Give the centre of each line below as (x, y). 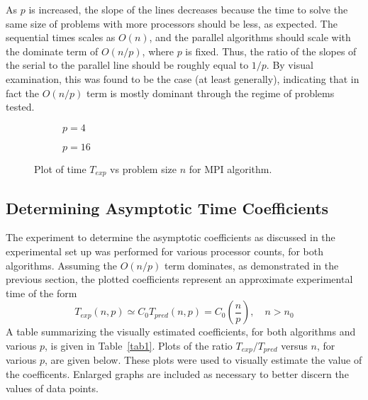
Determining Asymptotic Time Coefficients (167, 207)
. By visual (290, 65)
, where (158, 51)
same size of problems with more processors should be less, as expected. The (172, 23)
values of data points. (52, 388)
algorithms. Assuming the (61, 265)
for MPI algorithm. (230, 168)
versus (294, 345)
